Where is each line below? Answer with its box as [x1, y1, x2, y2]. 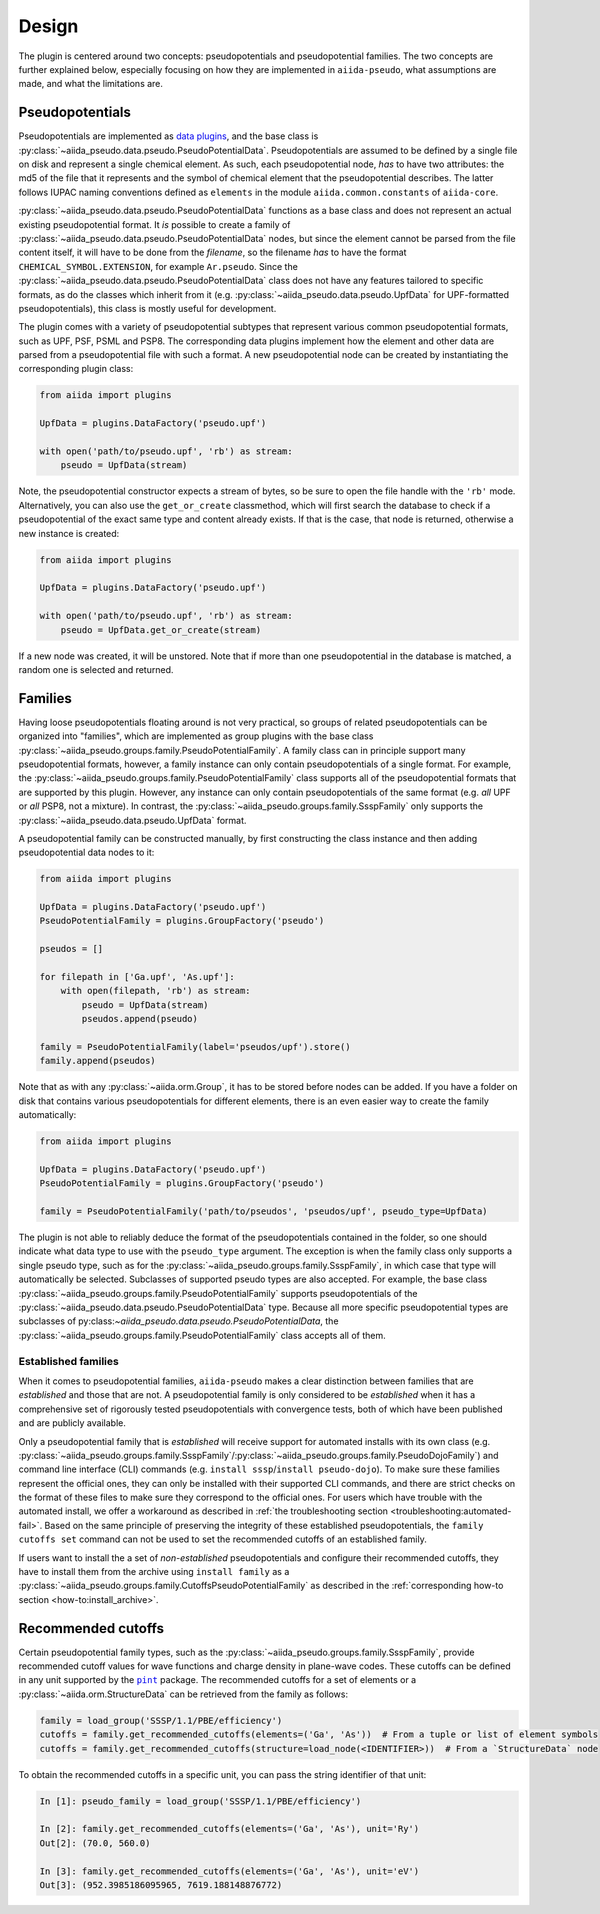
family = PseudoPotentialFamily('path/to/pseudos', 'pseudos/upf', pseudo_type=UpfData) [39, 1206, 489, 1217]
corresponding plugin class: [18, 363, 134, 375]
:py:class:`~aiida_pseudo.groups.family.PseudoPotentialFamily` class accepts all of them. [18, 1329, 386, 1341]
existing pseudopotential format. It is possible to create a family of [18, 218, 291, 230]
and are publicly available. [18, 1417, 127, 1429]
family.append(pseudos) [39, 1055, 157, 1067]
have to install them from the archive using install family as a [18, 1566, 290, 1578]
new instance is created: [18, 527, 120, 539]
